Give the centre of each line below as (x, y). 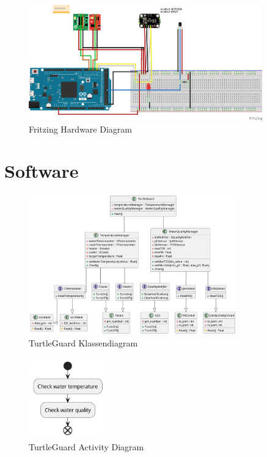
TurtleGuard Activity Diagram (86, 447)
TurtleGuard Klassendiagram (83, 342)
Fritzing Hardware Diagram (80, 129)
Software (42, 171)
